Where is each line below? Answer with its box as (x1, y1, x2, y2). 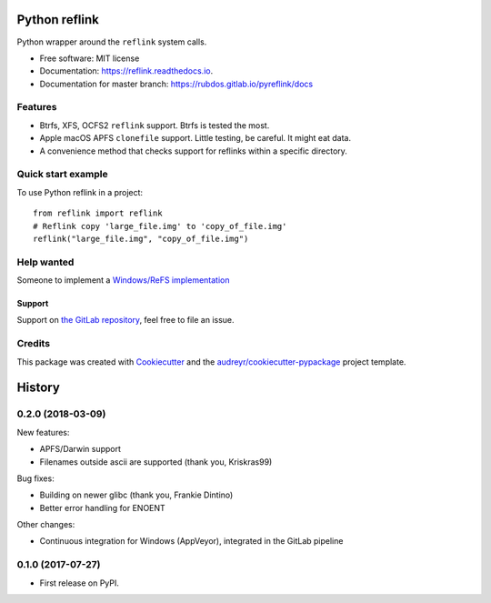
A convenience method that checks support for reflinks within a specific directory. (39, 146, 347, 156)
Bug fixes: (16, 473, 55, 484)
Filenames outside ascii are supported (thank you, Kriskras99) (39, 456, 273, 467)
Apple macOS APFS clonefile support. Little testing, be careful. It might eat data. (39, 133, 352, 144)
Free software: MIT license (39, 53, 140, 64)
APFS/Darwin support (39, 444, 122, 455)
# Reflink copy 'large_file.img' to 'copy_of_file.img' (33, 221, 287, 231)
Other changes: (16, 519, 75, 530)
